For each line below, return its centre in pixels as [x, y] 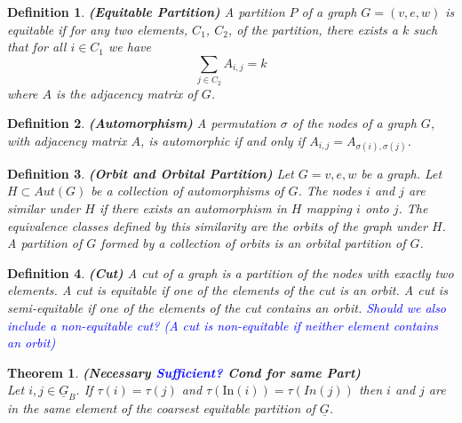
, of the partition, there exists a [313, 29]
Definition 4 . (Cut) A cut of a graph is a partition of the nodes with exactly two [231, 272]
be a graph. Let [402, 173]
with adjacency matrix [67, 140]
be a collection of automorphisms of [187, 191]
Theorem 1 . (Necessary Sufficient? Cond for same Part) [184, 372]
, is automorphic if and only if [223, 140]
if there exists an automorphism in [193, 208]
